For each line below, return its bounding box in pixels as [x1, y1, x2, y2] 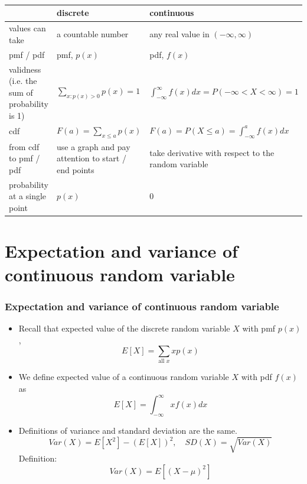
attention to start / [56, 152, 126, 164]
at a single [9, 190, 47, 202]
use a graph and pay [56, 140, 130, 152]
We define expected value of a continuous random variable [18, 371, 229, 383]
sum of [9, 86, 33, 98]
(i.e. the [9, 74, 37, 87]
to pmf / [9, 152, 40, 164]
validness [9, 63, 41, 75]
